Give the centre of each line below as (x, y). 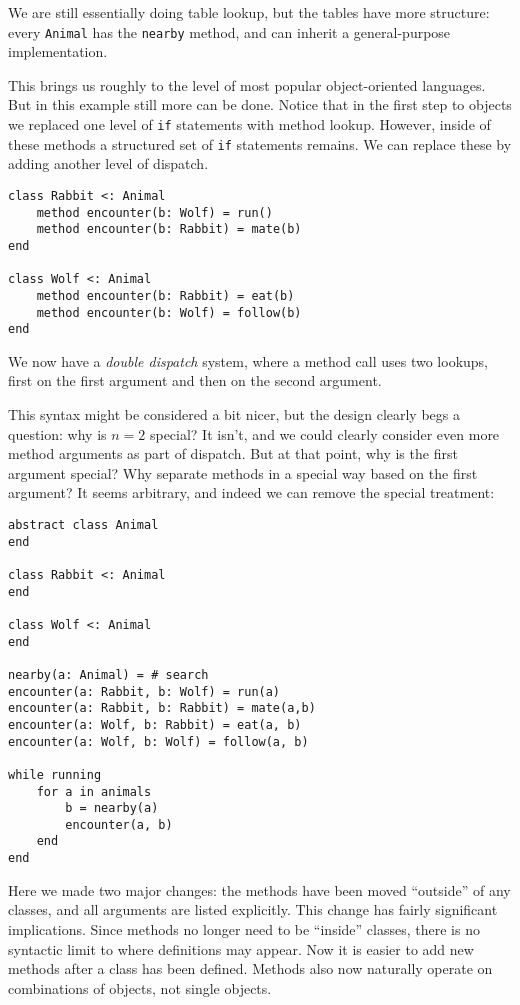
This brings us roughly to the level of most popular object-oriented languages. (247, 84)
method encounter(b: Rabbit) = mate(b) (169, 229)
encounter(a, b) (119, 824)
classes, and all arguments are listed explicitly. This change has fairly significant (253, 909)
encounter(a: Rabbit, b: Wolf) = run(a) (144, 691)
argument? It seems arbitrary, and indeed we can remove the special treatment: (251, 492)
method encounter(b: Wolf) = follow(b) (169, 312)
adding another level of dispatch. (108, 163)
